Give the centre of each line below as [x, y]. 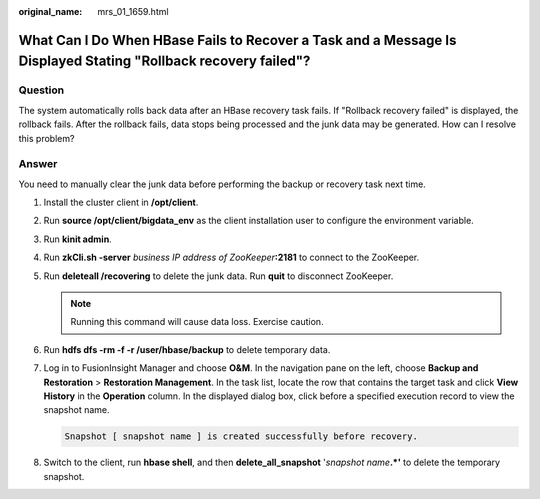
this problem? [46, 138]
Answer [38, 164]
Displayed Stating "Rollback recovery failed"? [164, 61]
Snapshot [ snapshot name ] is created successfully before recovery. [241, 436]
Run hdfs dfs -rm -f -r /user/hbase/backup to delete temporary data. [187, 349]
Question [41, 90]
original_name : [50, 11]
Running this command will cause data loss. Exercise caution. [197, 322]
